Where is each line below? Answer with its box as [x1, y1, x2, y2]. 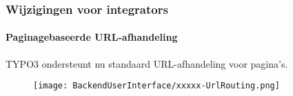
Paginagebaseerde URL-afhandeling [6, 30, 178, 44]
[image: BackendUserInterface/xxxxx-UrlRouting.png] [33, 81, 280, 91]
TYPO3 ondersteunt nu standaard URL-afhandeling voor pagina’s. [6, 56, 288, 70]
